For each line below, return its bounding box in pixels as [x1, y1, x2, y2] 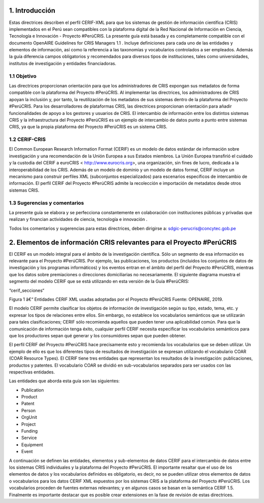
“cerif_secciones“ [9, 287, 44, 293]
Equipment [21, 441, 44, 447]
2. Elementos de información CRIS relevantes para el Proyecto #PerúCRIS [9, 238, 237, 246]
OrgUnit [21, 415, 37, 420]
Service [21, 435, 37, 441]
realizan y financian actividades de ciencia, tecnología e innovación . [9, 217, 148, 222]
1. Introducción [9, 6, 56, 15]
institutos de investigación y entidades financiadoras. [9, 60, 117, 66]
